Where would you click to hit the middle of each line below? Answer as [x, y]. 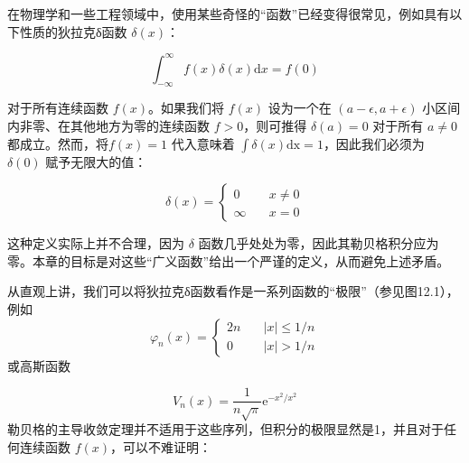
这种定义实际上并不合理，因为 [96, 243]
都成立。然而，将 [58, 143]
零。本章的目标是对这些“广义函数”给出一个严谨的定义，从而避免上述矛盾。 [229, 260]
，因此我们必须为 [374, 143]
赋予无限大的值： [96, 161]
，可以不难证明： [161, 446]
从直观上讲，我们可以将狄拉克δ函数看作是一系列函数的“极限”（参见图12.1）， [233, 291]
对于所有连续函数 [58, 108]
